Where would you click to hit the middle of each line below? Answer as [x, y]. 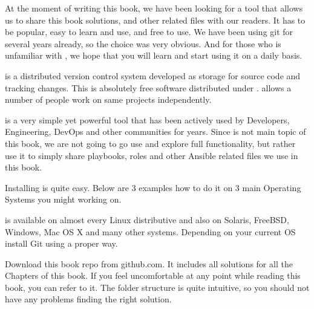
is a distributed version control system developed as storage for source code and [153, 75]
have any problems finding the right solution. [88, 299]
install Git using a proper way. [61, 243]
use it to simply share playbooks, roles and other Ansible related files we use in [152, 155]
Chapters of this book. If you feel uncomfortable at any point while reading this [153, 275]
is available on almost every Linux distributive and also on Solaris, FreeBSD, [147, 219]
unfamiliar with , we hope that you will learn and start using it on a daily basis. [154, 55]
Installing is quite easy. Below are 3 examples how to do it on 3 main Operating [153, 187]
